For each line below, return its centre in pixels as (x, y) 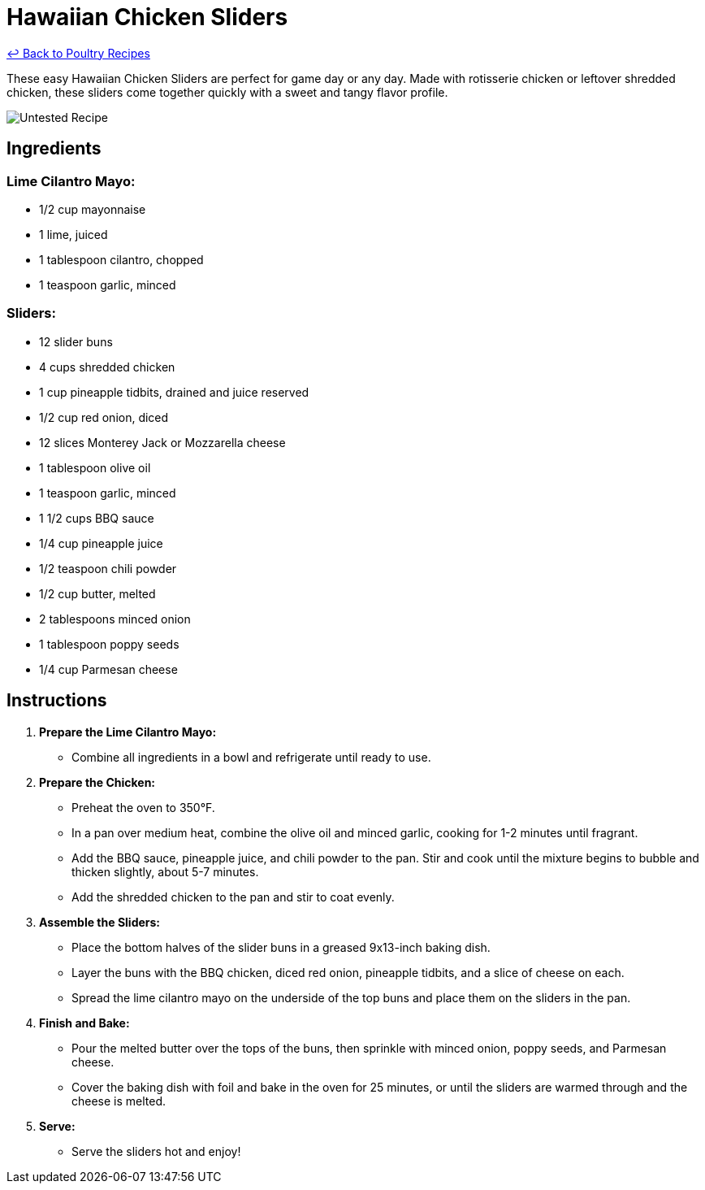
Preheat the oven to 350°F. (143, 807)
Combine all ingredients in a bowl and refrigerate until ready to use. (251, 757)
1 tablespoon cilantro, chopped (121, 259)
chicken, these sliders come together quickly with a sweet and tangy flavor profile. (227, 92)
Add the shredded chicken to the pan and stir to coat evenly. (233, 897)
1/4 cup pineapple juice (101, 543)
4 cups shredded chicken (107, 367)
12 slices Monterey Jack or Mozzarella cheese (162, 442)
